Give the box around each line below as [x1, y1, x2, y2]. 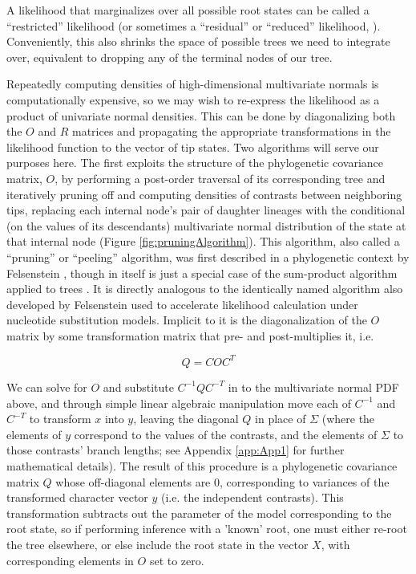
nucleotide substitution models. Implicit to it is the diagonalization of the [6, 311, 367, 328]
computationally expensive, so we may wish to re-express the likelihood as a [6, 91, 380, 108]
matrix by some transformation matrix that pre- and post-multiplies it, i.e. [6, 327, 374, 344]
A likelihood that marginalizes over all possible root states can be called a [6, 2, 370, 18]
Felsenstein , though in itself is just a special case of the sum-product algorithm [6, 264, 398, 281]
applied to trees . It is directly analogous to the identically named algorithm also [6, 280, 403, 297]
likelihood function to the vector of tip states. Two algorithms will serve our [6, 138, 379, 155]
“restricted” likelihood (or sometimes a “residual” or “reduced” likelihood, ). [6, 17, 381, 34]
